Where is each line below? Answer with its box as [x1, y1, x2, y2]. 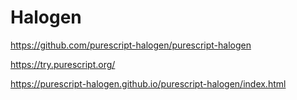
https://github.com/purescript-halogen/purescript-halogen [10, 39, 252, 51]
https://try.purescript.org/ [10, 58, 116, 70]
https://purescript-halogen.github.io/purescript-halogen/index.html [10, 77, 287, 90]
